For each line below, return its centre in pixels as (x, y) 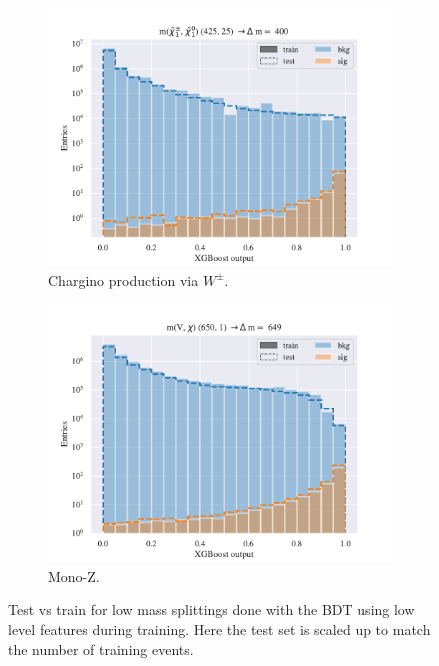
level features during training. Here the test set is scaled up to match (219, 628)
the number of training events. (101, 648)
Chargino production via (123, 279)
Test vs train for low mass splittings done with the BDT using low (211, 609)
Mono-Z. (74, 575)
